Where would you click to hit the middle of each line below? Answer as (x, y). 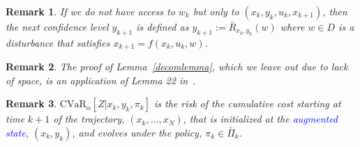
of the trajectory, (89, 119)
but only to (216, 11)
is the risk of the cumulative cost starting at (247, 103)
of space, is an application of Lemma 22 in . (101, 80)
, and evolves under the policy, (137, 133)
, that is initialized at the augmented (261, 119)
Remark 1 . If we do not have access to (90, 11)
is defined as (163, 26)
